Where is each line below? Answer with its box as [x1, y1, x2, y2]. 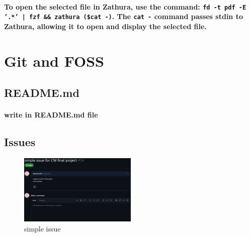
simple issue [24, 223, 61, 233]
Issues [4, 134, 36, 150]
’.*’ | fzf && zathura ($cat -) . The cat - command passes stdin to [4, 11, 243, 22]
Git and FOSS [4, 50, 104, 71]
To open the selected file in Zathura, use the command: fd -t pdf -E [4, 1, 246, 12]
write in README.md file [4, 109, 98, 120]
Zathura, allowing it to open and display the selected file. [4, 21, 207, 31]
